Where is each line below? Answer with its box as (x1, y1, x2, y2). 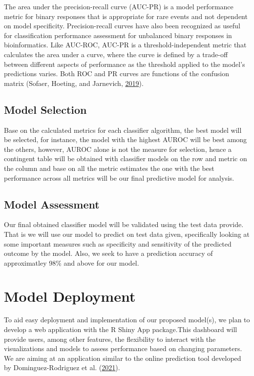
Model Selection (4, 102, 87, 117)
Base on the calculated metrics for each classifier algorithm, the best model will (4, 125, 242, 135)
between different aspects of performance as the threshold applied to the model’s (4, 59, 245, 69)
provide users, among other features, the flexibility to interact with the (4, 334, 216, 344)
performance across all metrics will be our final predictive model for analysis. (4, 172, 234, 183)
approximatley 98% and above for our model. (4, 257, 139, 268)
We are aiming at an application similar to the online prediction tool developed (4, 353, 241, 363)
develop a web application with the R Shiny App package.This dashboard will (4, 324, 237, 334)
